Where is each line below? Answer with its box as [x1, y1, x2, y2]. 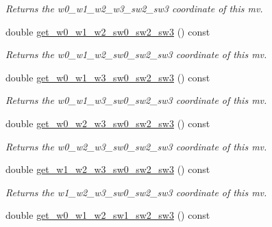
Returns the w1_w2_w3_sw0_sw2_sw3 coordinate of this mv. [5, 185, 267, 199]
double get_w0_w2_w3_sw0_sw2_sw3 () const [5, 116, 210, 130]
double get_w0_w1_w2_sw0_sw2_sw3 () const [5, 24, 210, 38]
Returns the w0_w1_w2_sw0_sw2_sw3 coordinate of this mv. [5, 47, 267, 62]
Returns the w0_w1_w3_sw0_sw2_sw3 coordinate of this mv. [5, 93, 267, 107]
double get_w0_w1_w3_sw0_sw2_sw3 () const [5, 70, 210, 84]
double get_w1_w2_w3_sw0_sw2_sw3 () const [5, 162, 210, 176]
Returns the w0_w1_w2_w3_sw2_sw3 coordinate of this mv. [5, 1, 263, 15]
